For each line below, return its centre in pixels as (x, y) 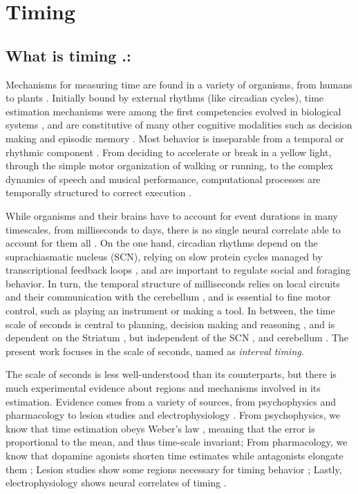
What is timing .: (68, 55)
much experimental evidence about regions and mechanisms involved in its (163, 388)
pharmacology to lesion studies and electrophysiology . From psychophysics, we (173, 415)
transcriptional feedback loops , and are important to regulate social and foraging (178, 270)
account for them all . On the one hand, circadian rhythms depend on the (162, 243)
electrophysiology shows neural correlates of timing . (116, 483)
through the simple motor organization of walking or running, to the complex (169, 165)
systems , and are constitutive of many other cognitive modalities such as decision (179, 125)
